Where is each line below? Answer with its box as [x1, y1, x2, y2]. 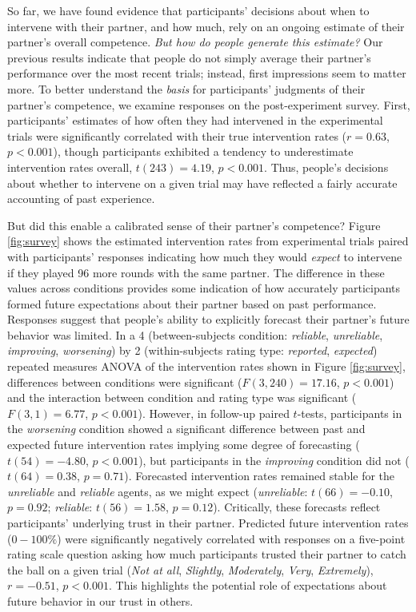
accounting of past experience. [7, 190, 155, 207]
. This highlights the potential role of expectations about [108, 577, 387, 594]
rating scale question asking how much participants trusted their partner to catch [7, 546, 406, 562]
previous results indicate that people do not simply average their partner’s [7, 49, 371, 66]
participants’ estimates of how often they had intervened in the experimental [7, 112, 383, 129]
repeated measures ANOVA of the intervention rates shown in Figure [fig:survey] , [7, 358, 406, 375]
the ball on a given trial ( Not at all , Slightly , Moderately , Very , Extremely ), [7, 561, 374, 578]
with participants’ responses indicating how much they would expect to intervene [7, 248, 402, 264]
